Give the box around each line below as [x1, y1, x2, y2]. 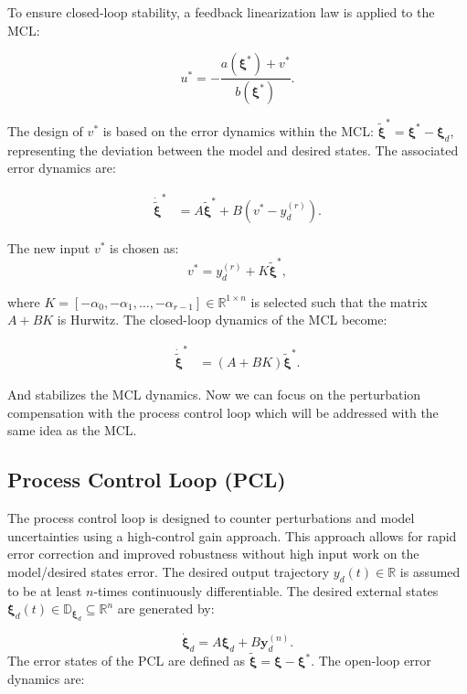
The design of [7, 121, 83, 140]
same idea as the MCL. [7, 421, 137, 440]
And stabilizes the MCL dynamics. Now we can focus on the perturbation [7, 385, 421, 403]
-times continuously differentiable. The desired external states [93, 581, 439, 600]
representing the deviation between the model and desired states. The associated [7, 140, 459, 159]
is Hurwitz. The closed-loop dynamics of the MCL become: [57, 310, 387, 329]
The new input [7, 238, 90, 257]
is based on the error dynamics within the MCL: [102, 121, 374, 140]
